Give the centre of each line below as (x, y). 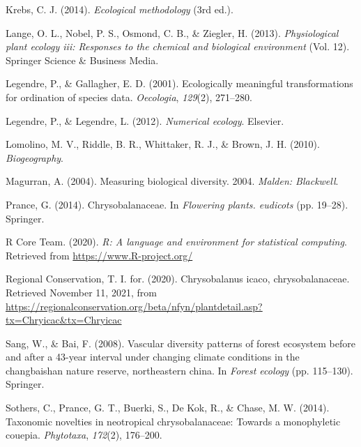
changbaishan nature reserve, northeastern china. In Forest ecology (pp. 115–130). (179, 370)
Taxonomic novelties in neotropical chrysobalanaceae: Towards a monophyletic (173, 421)
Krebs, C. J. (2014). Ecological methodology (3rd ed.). (120, 9)
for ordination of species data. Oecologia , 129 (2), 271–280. (129, 97)
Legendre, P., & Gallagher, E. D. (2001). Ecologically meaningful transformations (179, 83)
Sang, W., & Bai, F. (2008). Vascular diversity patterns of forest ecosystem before (180, 343)
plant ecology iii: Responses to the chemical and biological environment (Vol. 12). (178, 46)
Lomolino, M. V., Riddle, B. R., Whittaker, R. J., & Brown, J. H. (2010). (163, 144)
